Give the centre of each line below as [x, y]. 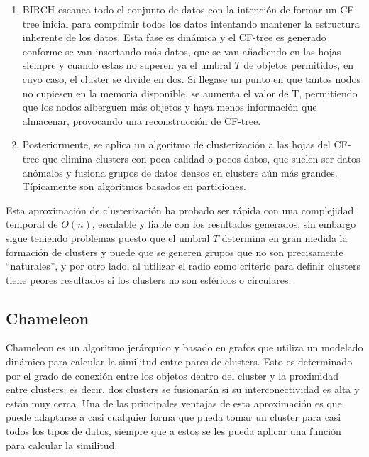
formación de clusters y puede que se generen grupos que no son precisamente [175, 252]
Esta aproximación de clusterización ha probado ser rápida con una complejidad [180, 210]
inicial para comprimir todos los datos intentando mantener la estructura [201, 23]
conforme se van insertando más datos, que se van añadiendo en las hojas [182, 51]
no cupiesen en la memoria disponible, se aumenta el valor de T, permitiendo [190, 93]
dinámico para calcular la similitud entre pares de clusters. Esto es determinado [179, 362]
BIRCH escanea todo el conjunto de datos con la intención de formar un [180, 9]
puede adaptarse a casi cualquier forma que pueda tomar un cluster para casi [174, 417]
